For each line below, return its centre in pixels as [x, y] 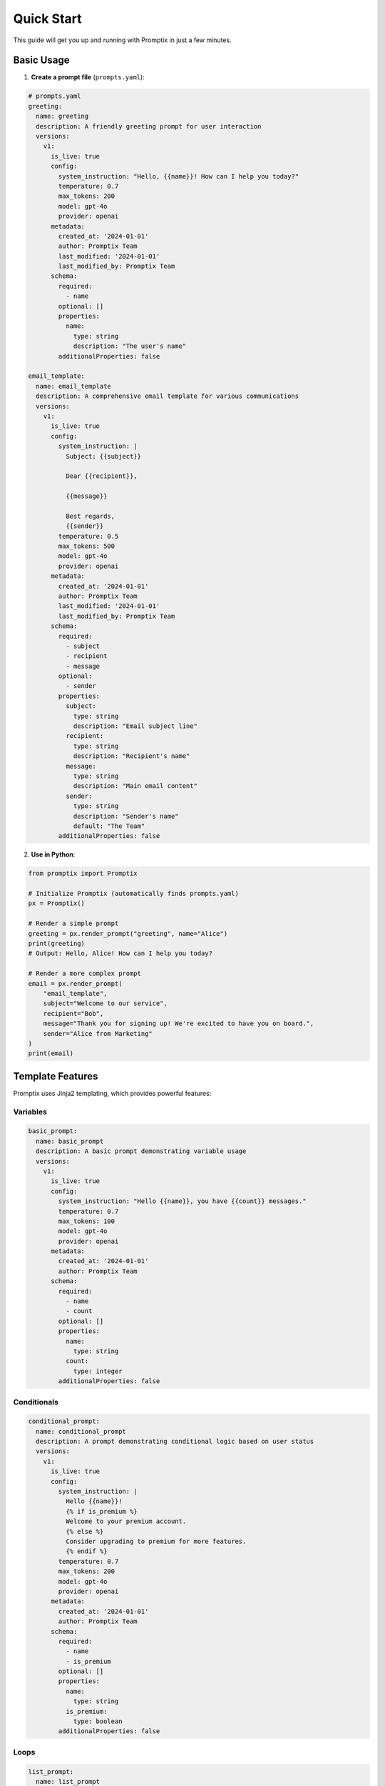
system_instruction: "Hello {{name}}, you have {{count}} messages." [182, 1201]
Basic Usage [41, 60]
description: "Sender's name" [126, 816]
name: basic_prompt [70, 1141]
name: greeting [62, 116]
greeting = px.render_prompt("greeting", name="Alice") [128, 933]
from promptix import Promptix [83, 874]
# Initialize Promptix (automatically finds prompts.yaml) [133, 894]
